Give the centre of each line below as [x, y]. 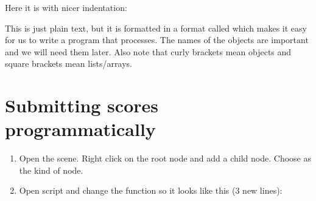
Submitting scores [82, 105]
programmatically [80, 129]
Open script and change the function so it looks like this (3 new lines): [151, 190]
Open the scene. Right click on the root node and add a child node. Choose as [165, 158]
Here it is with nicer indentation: [66, 7]
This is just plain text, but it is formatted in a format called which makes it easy [156, 28]
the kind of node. [51, 170]
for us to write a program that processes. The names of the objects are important [157, 40]
